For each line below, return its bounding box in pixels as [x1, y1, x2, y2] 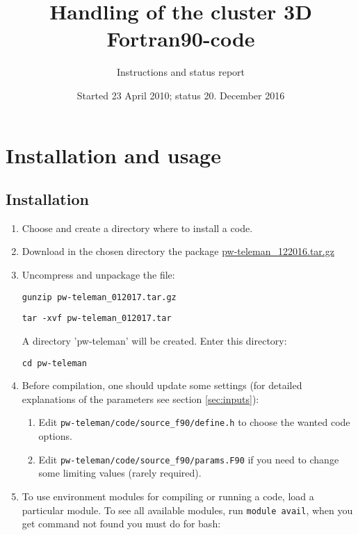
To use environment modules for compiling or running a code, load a [22, 488, 314, 503]
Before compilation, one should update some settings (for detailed [22, 378, 302, 393]
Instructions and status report [116, 65, 245, 79]
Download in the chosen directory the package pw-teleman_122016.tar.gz [22, 244, 334, 258]
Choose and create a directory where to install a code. [22, 220, 253, 235]
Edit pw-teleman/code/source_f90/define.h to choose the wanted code [38, 415, 350, 429]
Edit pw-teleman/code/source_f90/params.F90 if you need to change [38, 452, 339, 466]
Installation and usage [6, 140, 221, 169]
